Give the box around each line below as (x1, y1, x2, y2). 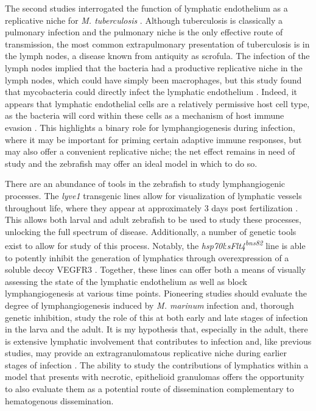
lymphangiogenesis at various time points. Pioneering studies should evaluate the (5, 287, 307, 300)
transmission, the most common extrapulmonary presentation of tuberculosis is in (5, 37, 310, 50)
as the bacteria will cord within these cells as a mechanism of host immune (5, 109, 284, 122)
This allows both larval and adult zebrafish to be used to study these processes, (5, 213, 301, 226)
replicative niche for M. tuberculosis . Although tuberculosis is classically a (5, 13, 283, 26)
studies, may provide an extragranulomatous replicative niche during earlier (5, 346, 287, 359)
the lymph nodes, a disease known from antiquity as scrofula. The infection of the (5, 49, 310, 62)
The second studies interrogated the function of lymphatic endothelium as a (5, 2, 288, 14)
